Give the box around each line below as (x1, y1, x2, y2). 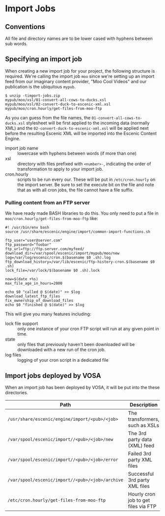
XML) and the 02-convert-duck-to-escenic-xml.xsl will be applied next (5, 125, 149, 131)
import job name (5, 145, 38, 151)
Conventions (5, 23, 46, 31)
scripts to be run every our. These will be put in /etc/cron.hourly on (17, 176, 156, 182)
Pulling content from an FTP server (5, 199, 90, 206)
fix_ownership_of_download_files (5, 298, 74, 303)
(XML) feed (128, 442, 155, 449)
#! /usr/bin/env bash (5, 225, 50, 230)
